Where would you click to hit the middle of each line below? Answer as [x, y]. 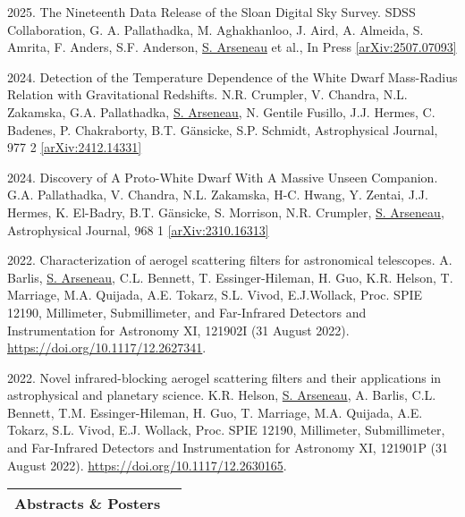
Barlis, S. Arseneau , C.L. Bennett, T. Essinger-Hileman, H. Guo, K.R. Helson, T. [230, 277]
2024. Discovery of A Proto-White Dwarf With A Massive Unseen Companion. [223, 177]
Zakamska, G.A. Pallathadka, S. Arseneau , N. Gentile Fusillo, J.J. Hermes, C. [221, 111]
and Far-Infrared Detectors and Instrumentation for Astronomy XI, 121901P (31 [228, 448]
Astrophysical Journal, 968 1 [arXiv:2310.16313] [138, 229]
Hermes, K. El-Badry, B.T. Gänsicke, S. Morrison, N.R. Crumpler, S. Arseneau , [226, 212]
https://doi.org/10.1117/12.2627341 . [107, 347]
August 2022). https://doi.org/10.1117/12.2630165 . [147, 465]
